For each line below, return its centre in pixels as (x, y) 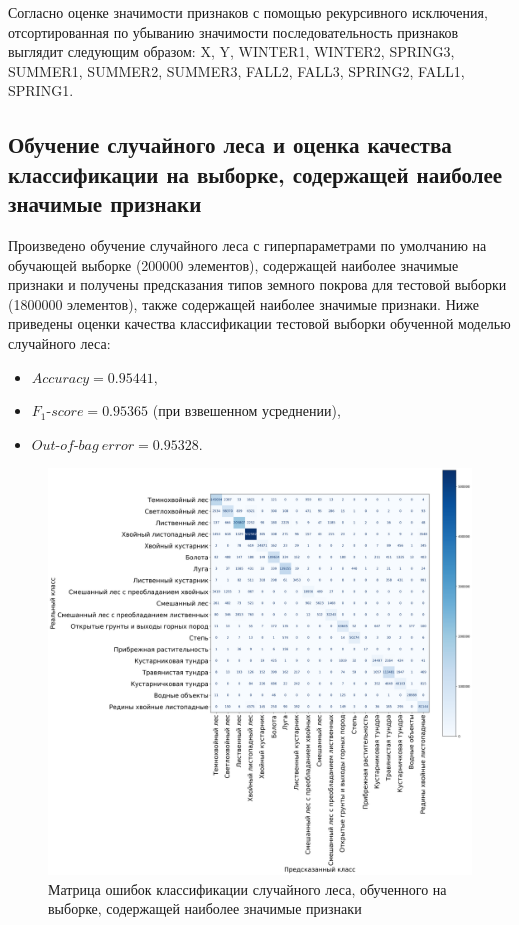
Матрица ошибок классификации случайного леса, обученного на (247, 888)
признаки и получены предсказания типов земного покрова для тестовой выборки (257, 284)
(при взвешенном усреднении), (246, 410)
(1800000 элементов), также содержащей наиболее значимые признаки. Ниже (243, 303)
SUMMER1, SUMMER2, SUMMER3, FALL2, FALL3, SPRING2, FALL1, (236, 70)
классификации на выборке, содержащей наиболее (255, 173)
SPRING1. (41, 90)
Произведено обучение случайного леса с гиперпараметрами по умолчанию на (247, 244)
